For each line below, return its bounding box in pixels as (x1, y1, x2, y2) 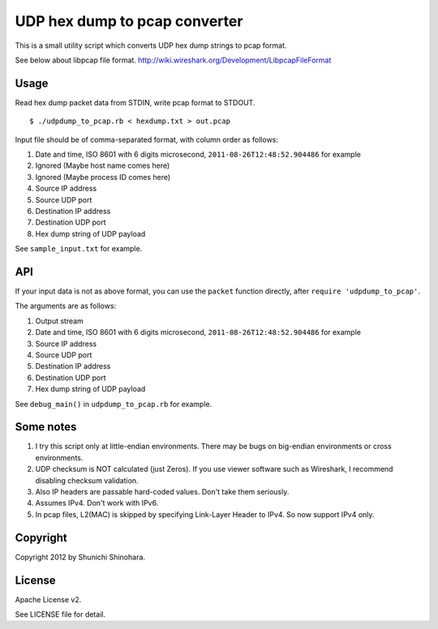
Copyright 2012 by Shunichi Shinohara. (15, 552, 146, 562)
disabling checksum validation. (35, 475, 139, 486)
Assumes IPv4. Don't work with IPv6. (35, 498, 159, 508)
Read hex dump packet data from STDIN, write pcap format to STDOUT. (15, 97, 255, 107)
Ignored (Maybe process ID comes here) (35, 172, 171, 182)
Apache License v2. (15, 594, 82, 604)
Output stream (35, 316, 84, 326)
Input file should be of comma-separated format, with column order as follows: (15, 135, 279, 144)
